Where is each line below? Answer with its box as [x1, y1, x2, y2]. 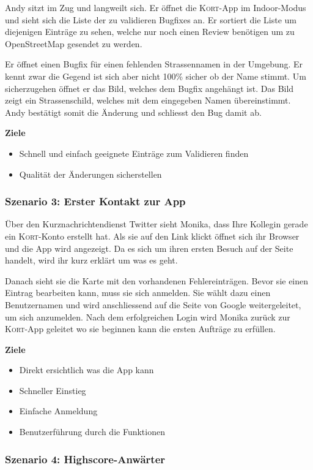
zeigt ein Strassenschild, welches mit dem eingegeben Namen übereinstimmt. [5, 94, 291, 107]
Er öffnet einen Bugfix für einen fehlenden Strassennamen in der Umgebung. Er [5, 58, 303, 70]
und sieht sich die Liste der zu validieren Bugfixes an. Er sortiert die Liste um [5, 13, 297, 26]
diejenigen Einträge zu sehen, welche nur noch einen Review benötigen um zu [5, 25, 295, 38]
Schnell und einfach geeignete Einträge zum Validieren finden [19, 146, 249, 159]
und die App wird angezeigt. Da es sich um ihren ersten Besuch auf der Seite [5, 241, 293, 254]
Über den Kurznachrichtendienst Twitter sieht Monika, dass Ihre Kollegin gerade [5, 218, 308, 230]
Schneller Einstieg [19, 384, 86, 396]
